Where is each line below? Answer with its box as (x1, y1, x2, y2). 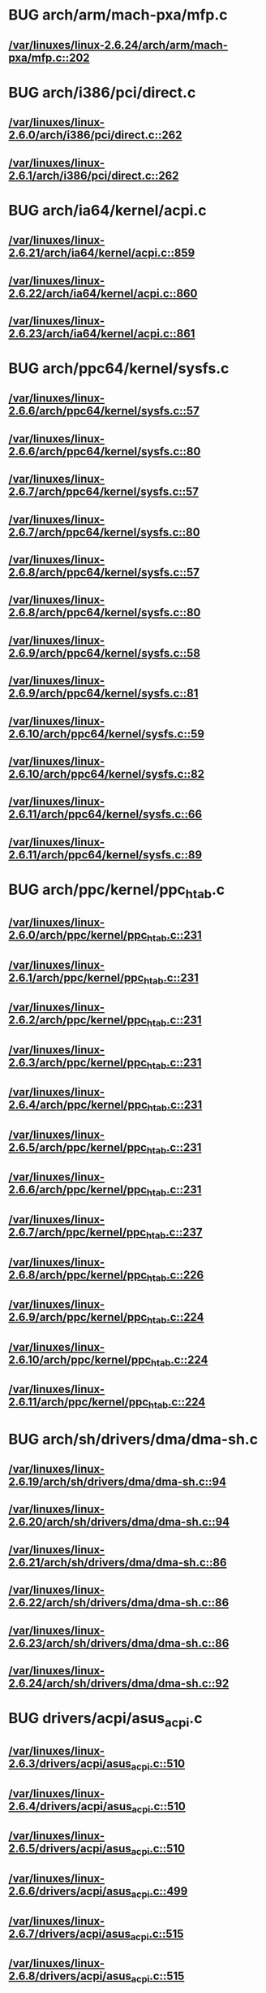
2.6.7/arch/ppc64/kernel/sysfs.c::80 (8, 525, 200, 539)
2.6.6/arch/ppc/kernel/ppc (8, 1183, 148, 1196)
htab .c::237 (145, 1226, 203, 1241)
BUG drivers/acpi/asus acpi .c (8, 1709, 203, 1730)
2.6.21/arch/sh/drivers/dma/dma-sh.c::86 (8, 1555, 227, 1570)
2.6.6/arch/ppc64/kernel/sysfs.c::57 (8, 404, 200, 418)
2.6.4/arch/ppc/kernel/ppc (8, 1098, 148, 1112)
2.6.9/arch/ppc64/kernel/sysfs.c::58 (8, 646, 201, 660)
